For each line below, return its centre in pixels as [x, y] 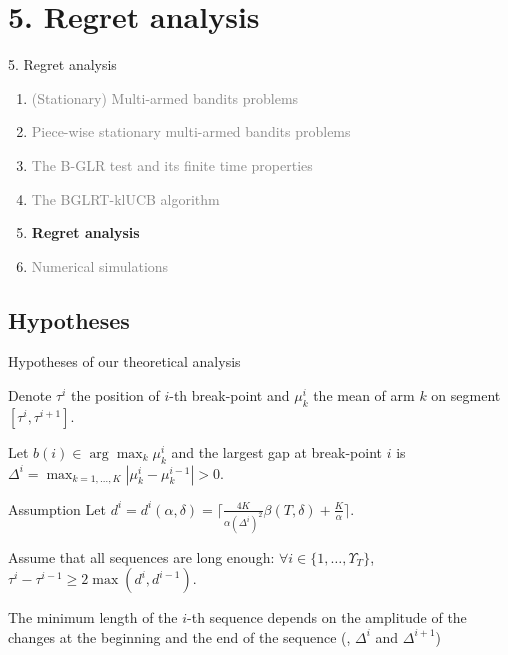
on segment [466, 395]
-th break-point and [229, 395]
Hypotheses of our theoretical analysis [124, 361]
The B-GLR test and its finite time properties [172, 164]
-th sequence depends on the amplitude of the [327, 617]
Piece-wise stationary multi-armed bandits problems [191, 131]
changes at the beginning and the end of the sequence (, [179, 636]
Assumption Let [57, 508]
